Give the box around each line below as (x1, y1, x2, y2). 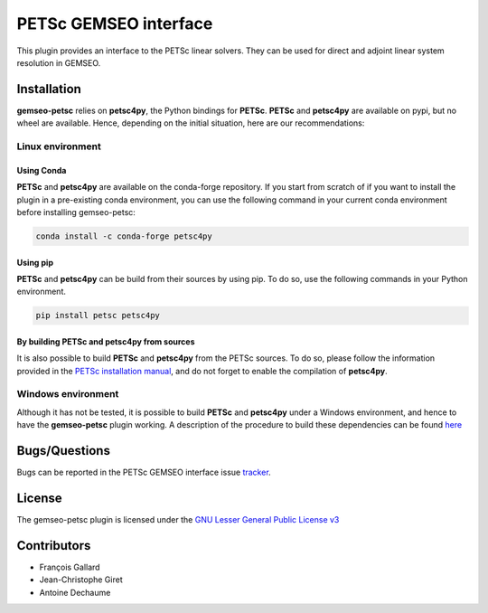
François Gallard (39, 561, 100, 572)
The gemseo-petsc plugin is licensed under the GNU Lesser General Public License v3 (16, 514, 340, 525)
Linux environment (16, 140, 101, 153)
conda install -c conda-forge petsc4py (35, 231, 212, 241)
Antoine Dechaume (39, 587, 111, 598)
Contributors (16, 538, 91, 553)
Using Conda (16, 165, 67, 175)
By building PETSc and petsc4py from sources (16, 335, 195, 347)
